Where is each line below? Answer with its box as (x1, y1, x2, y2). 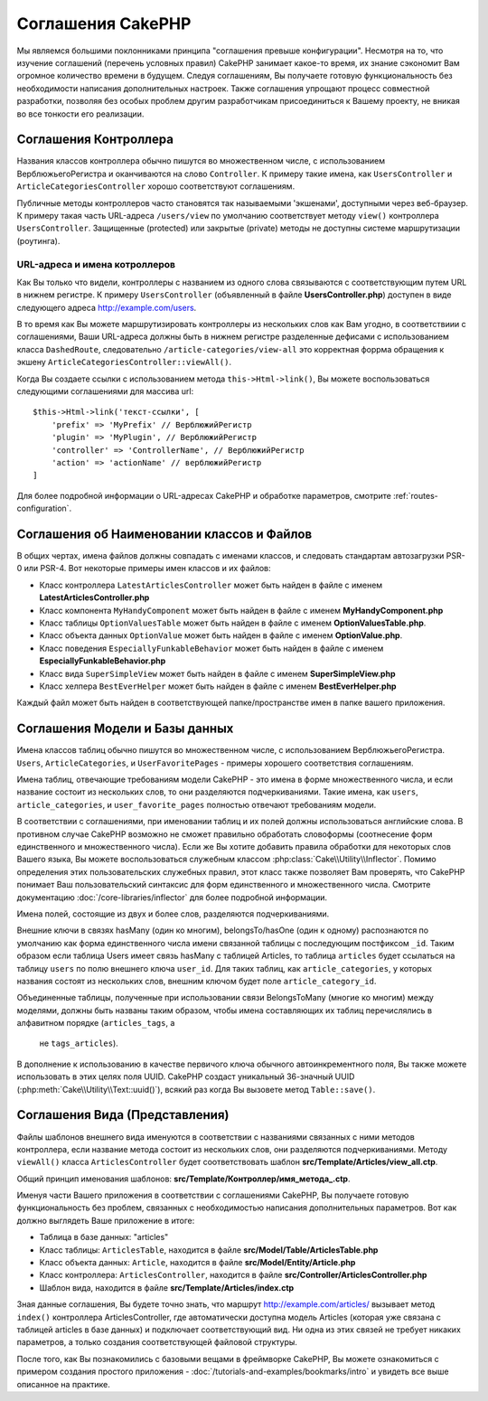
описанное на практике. (16, 1378, 110, 1389)
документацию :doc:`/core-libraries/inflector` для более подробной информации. (16, 891, 328, 903)
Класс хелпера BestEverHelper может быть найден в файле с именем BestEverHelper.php (39, 681, 397, 691)
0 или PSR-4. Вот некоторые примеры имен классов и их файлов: (16, 563, 271, 574)
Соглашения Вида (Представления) (16, 1107, 230, 1123)
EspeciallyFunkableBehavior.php (39, 655, 166, 666)
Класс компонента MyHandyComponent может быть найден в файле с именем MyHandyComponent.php (39, 605, 444, 616)
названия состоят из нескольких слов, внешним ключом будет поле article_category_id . (16, 975, 377, 986)
